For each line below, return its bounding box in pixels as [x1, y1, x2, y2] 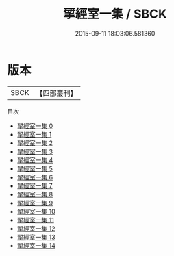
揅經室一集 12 [16, 224, 55, 233]
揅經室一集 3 [16, 147, 53, 155]
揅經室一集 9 [16, 199, 53, 207]
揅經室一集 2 [16, 138, 53, 147]
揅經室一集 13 [16, 233, 56, 241]
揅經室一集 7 [16, 181, 53, 190]
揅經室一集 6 [16, 172, 53, 181]
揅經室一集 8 [16, 190, 53, 199]
